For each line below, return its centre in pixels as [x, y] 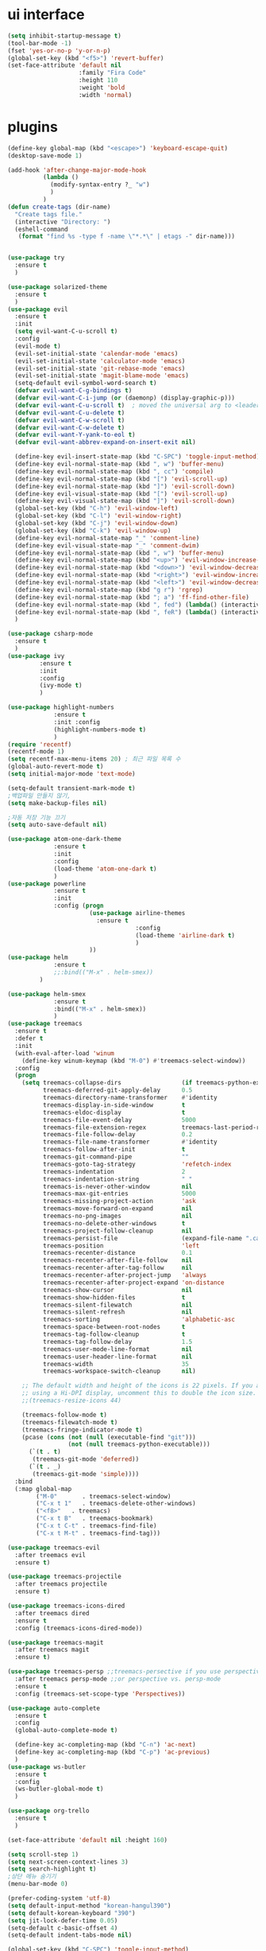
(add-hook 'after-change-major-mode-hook [77, 170]
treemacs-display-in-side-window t [114, 1105]
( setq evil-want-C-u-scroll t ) [66, 332]
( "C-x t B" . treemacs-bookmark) [95, 1519]
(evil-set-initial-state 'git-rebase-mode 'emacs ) [100, 368]
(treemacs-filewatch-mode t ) [70, 1422]
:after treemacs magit [52, 1650]
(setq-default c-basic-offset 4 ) [63, 1928]
